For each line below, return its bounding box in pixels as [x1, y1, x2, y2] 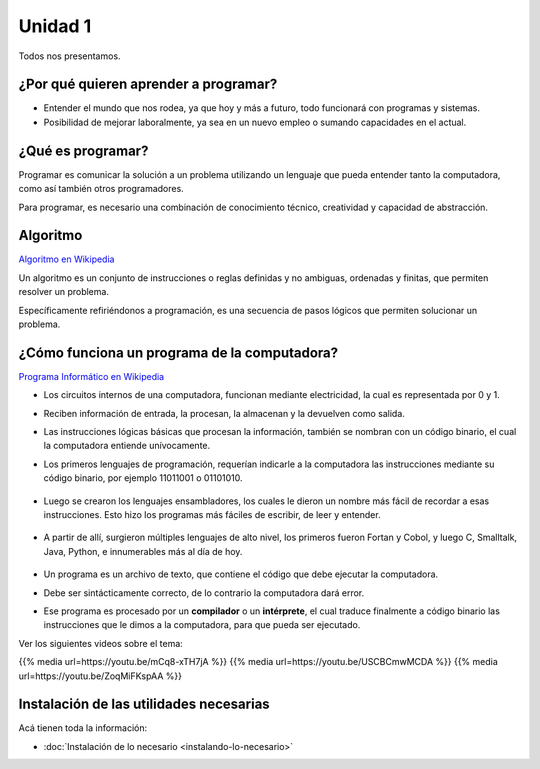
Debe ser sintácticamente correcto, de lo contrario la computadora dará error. [43, 586, 365, 599]
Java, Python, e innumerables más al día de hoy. [43, 545, 243, 557]
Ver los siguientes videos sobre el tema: [18, 637, 184, 649]
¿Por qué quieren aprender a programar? [18, 76, 278, 93]
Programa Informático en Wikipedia [18, 370, 165, 382]
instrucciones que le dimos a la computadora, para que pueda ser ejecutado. [43, 619, 361, 631]
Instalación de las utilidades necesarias [18, 696, 270, 713]
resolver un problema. [18, 286, 110, 298]
